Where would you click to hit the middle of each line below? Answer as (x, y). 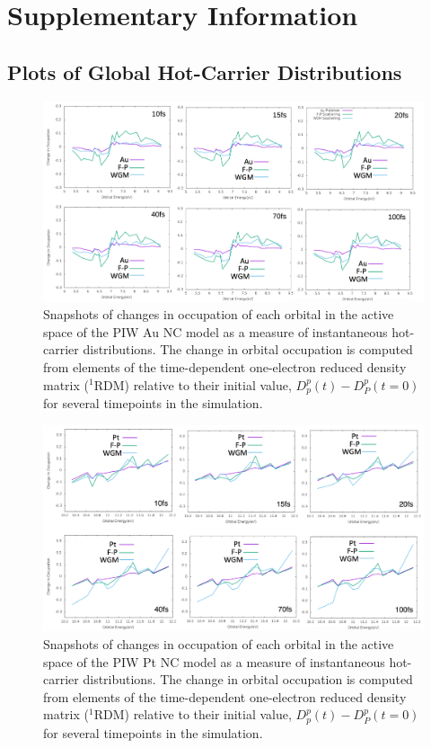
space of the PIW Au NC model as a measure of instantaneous (215, 331)
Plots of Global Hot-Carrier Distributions (205, 71)
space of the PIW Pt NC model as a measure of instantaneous (214, 661)
